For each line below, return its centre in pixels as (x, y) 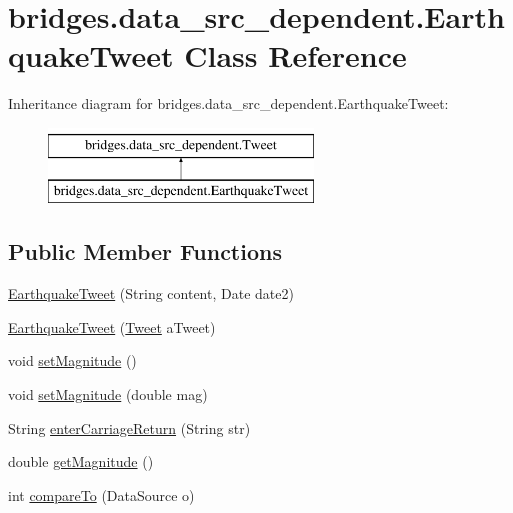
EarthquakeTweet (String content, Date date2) (151, 293)
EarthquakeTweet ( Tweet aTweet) (112, 326)
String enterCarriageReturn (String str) (129, 427)
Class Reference (295, 55)
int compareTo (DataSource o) (101, 494)
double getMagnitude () (81, 461)
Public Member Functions (145, 251)
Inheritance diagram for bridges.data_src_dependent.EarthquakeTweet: (228, 103)
